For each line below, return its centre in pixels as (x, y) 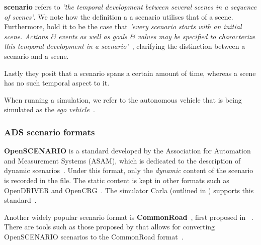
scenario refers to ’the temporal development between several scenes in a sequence (130, 7)
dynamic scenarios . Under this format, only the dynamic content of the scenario (129, 170)
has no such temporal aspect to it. (57, 83)
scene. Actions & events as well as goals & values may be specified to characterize (130, 36)
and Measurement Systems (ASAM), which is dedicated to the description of (122, 160)
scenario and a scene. (36, 56)
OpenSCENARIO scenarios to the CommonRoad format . (94, 236)
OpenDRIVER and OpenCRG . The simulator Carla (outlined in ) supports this (129, 190)
